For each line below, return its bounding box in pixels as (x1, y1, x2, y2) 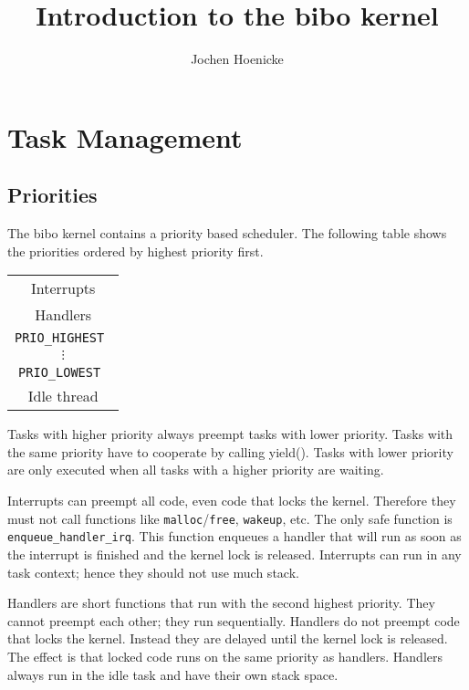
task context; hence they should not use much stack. (7, 562, 299, 581)
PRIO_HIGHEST (15, 330, 105, 346)
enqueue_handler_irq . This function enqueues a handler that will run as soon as (7, 527, 462, 546)
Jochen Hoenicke (191, 49, 284, 68)
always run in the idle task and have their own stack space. (7, 664, 339, 684)
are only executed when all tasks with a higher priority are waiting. (7, 460, 384, 479)
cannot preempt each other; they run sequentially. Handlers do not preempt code (7, 611, 460, 630)
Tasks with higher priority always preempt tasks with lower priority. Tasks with (7, 424, 453, 444)
